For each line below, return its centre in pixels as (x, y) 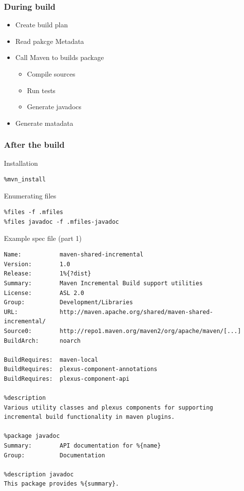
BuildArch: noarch (42, 341)
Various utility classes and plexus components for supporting (109, 407)
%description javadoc (39, 474)
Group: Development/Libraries (68, 303)
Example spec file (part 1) (43, 238)
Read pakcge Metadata (50, 41)
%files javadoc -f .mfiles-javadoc (62, 222)
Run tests (41, 90)
